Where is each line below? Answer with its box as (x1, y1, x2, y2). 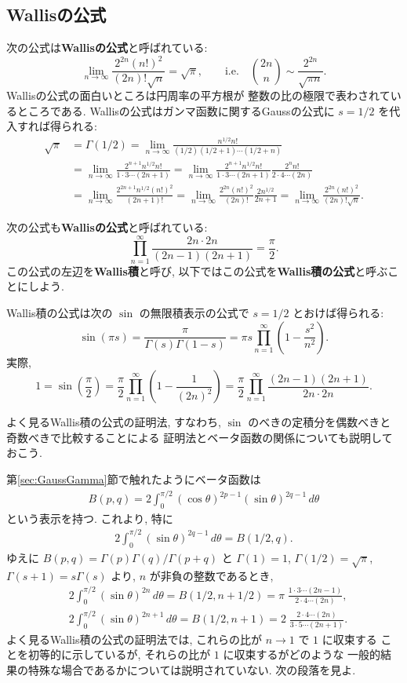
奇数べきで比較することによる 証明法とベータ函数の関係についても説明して (6, 429, 393, 445)
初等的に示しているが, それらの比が (27, 646, 211, 663)
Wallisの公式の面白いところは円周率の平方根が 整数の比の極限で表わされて (6, 87, 391, 104)
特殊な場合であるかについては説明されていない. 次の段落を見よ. (27, 662, 356, 678)
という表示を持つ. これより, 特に (6, 510, 173, 526)
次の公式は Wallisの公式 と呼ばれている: (6, 39, 208, 56)
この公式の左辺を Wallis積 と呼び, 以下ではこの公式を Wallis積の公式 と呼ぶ (6, 262, 388, 279)
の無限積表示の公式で (139, 304, 249, 320)
